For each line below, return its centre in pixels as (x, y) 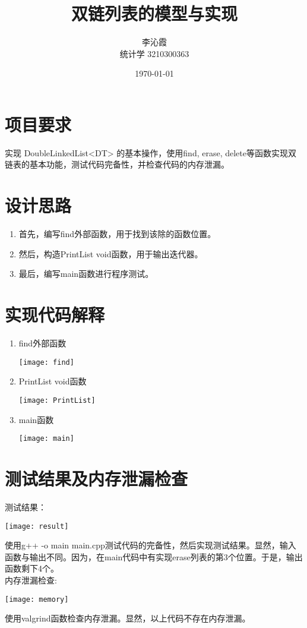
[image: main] (46, 439)
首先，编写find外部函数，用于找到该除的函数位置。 (117, 234)
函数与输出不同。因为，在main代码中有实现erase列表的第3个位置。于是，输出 (154, 556)
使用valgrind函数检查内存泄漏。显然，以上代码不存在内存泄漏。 (128, 618)
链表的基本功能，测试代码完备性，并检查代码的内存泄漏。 (117, 164)
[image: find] (46, 362)
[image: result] (37, 526)
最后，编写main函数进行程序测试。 (86, 274)
